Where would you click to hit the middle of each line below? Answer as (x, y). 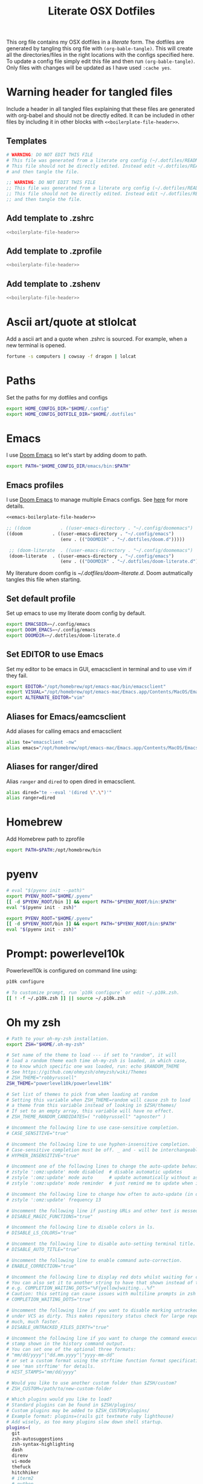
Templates (27, 141)
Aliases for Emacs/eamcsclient (66, 716)
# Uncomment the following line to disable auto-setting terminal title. (101, 1244)
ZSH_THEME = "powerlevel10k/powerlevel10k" (59, 1083)
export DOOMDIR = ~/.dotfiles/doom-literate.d (63, 635)
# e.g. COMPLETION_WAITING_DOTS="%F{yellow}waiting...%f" (81, 1288)
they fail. (17, 675)
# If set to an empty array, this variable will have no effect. (90, 1111)
